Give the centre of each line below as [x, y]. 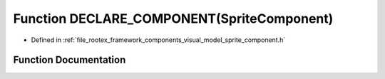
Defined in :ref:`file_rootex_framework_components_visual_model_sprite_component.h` [158, 40]
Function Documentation [70, 60]
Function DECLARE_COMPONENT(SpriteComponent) [173, 19]
